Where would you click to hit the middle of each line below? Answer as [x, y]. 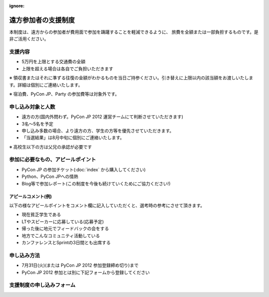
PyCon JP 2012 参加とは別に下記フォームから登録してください [86, 272]
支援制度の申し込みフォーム [42, 285]
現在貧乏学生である [41, 215]
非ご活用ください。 [29, 39]
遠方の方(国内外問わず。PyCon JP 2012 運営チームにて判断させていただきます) [103, 117]
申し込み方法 [25, 255]
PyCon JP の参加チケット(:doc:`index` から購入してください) [84, 169]
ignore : [17, 6]
